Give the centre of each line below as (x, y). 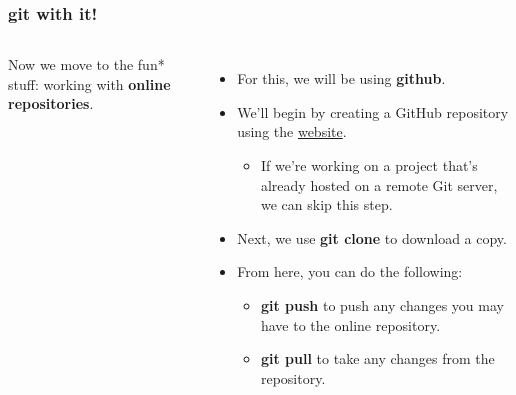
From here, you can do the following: (350, 271)
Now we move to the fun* (86, 64)
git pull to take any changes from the (377, 358)
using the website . (292, 131)
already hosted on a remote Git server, (379, 184)
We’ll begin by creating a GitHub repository (373, 111)
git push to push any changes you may (382, 304)
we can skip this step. (326, 204)
